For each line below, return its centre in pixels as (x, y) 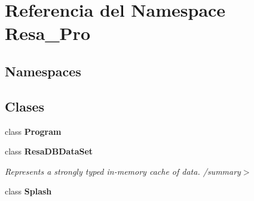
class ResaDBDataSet (49, 151)
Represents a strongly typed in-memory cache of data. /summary (123, 171)
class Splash (28, 191)
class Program (33, 131)
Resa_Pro (48, 33)
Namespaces (43, 71)
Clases (25, 106)
